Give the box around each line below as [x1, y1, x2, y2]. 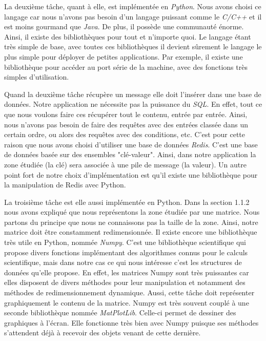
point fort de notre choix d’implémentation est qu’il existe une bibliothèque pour [4, 169, 258, 180]
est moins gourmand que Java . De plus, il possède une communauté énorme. [4, 21, 244, 32]
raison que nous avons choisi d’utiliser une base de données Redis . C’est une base [4, 139, 258, 149]
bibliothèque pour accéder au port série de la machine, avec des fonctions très [4, 61, 248, 72]
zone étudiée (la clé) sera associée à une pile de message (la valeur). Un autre [4, 159, 247, 169]
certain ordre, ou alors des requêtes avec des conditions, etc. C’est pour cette [4, 129, 245, 140]
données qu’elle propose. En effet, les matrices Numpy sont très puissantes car [4, 267, 249, 277]
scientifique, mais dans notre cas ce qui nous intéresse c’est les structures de [4, 257, 242, 268]
